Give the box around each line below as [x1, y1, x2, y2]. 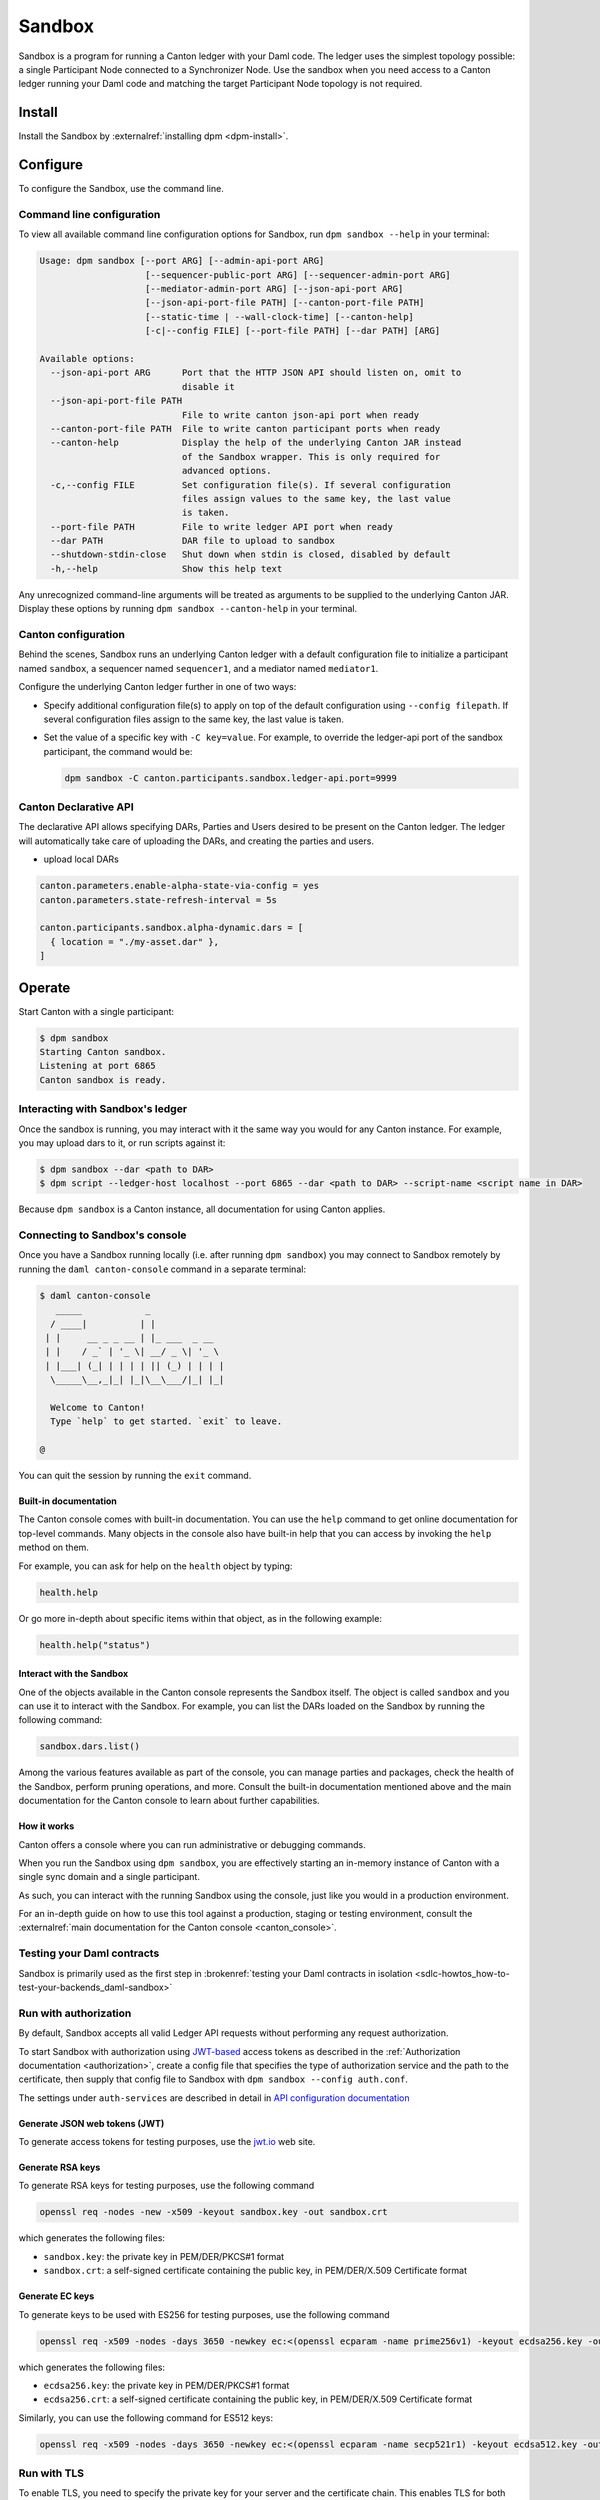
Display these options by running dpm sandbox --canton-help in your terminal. [18, 603, 358, 615]
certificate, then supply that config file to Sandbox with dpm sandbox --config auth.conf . [18, 2073, 409, 2085]
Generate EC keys [18, 2290, 95, 2302]
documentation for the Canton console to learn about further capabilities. [18, 1795, 320, 1807]
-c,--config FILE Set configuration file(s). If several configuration [50, 479, 452, 490]
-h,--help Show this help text [50, 563, 283, 574]
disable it [181, 381, 235, 392]
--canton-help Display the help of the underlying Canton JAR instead [50, 437, 462, 449]
